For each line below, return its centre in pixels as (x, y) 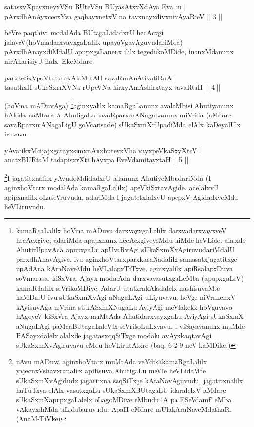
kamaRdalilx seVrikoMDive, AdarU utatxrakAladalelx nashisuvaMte (118, 287)
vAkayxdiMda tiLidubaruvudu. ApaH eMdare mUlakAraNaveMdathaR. (124, 409)
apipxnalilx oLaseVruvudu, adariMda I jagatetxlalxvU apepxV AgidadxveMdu (121, 197)
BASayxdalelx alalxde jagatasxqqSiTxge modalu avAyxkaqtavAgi (114, 335)
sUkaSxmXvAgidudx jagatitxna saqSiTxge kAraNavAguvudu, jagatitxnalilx (129, 380)
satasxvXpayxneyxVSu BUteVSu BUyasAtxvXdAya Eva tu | (95, 6)
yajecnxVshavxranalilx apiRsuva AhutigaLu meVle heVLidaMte (111, 371)
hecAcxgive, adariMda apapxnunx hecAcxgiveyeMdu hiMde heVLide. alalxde (131, 240)
